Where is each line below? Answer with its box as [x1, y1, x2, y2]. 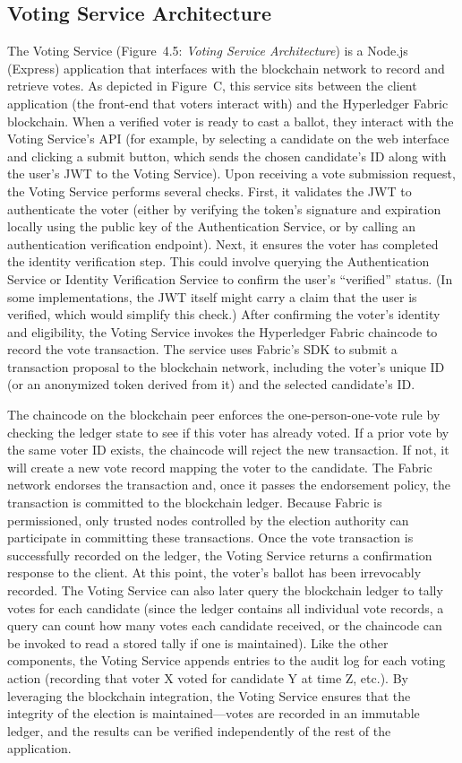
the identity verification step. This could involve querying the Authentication [7, 252, 430, 271]
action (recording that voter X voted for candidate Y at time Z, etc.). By [7, 668, 408, 687]
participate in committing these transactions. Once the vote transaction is [7, 528, 414, 547]
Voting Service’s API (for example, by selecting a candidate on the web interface [7, 129, 449, 148]
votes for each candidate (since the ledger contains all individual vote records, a [7, 598, 444, 617]
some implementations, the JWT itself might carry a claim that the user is [7, 287, 417, 306]
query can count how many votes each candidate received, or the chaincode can [7, 616, 442, 635]
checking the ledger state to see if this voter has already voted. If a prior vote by [7, 422, 449, 441]
